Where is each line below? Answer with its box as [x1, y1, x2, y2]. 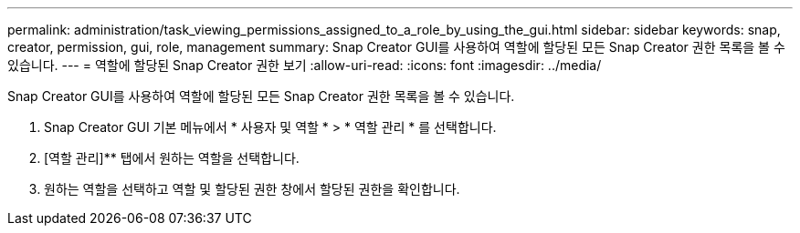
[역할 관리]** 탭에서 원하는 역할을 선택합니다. [44, 150, 300, 166]
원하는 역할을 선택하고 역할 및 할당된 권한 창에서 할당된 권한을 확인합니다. [44, 181, 460, 197]
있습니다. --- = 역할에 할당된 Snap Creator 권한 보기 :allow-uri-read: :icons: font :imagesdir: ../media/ [7, 57, 602, 73]
